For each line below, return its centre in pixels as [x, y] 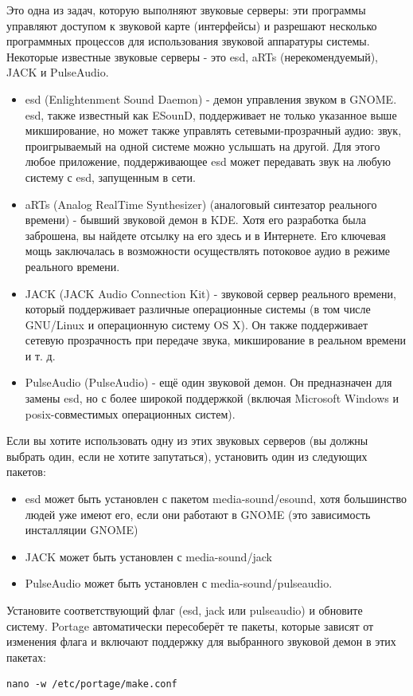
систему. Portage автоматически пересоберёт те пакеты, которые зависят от [190, 625]
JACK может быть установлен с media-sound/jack [148, 556]
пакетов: [26, 472]
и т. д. [40, 355]
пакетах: [26, 657]
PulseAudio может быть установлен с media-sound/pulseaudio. [179, 583]
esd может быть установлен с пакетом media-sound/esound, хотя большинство [216, 499]
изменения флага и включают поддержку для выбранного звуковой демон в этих [201, 641]
